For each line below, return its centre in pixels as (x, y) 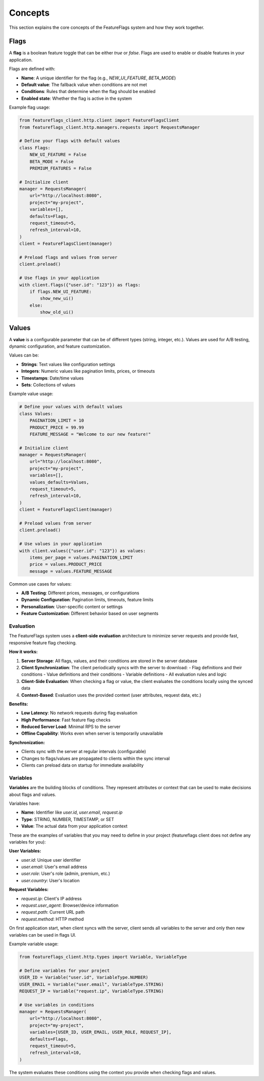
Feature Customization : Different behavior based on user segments (90, 613)
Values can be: (24, 355)
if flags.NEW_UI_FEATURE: (61, 292)
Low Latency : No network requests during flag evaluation (79, 713)
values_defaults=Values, (59, 482)
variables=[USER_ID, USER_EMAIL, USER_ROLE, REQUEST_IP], (100, 1032)
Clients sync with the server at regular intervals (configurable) (84, 752)
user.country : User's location (51, 880)
